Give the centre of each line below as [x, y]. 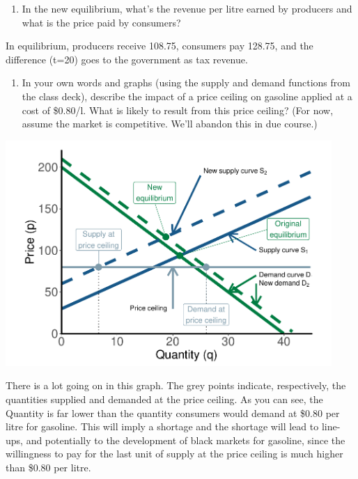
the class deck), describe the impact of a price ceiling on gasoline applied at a [187, 96]
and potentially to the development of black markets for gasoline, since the [186, 440]
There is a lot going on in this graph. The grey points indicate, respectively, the [176, 385]
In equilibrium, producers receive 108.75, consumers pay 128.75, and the [159, 46]
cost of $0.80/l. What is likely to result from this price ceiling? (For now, [178, 110]
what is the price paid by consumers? [101, 22]
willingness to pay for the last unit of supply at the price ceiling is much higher [174, 454]
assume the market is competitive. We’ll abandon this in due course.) [170, 124]
